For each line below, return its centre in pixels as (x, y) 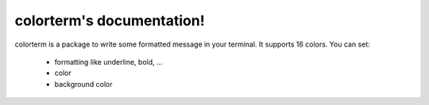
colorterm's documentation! (110, 21)
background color (83, 84)
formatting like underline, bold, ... (108, 62)
